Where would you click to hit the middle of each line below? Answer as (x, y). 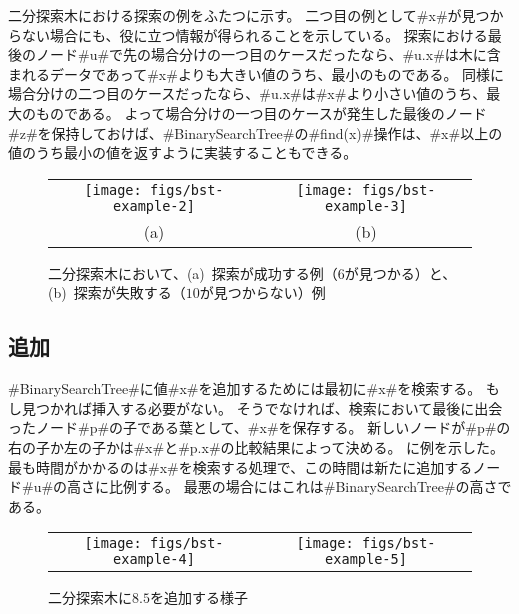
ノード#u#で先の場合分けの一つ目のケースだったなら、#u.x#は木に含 (268, 54)
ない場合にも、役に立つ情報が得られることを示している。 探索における (254, 34)
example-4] (154, 559)
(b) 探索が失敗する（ (117, 292)
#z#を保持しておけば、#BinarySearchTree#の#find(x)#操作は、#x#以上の (255, 132)
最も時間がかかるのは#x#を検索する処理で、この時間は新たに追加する (240, 466)
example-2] (154, 205)
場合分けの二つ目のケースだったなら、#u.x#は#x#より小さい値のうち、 (247, 93)
